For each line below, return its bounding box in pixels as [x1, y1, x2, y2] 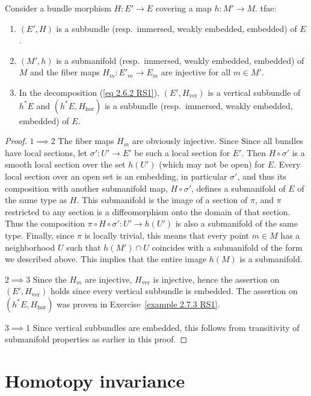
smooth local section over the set [5, 158, 126, 171]
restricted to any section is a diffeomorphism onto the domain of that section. [5, 205, 291, 218]
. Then [241, 146, 266, 159]
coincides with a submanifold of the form [152, 240, 303, 253]
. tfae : [255, 2, 277, 14]
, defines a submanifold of [191, 181, 286, 194]
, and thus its [237, 169, 286, 182]
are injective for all [161, 66, 231, 78]
